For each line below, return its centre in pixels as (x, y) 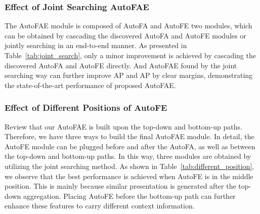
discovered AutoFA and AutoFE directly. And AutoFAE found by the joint (121, 65)
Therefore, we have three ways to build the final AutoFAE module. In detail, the (129, 136)
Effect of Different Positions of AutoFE (86, 108)
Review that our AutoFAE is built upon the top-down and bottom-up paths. (123, 126)
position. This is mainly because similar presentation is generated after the (120, 186)
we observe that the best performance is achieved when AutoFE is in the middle (129, 176)
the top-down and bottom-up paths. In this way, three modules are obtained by (128, 156)
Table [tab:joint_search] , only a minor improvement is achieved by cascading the (130, 55)
